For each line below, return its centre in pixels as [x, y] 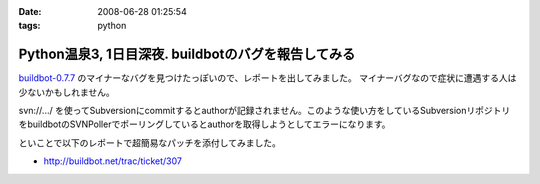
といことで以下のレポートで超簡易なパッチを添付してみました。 [150, 142]
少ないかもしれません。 [66, 92]
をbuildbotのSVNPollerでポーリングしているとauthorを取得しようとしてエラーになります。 [204, 124]
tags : [29, 26]
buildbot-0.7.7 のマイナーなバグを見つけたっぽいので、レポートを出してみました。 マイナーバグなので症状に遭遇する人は [267, 78]
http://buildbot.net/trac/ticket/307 [112, 161]
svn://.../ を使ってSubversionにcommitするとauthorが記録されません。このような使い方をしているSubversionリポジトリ [264, 111]
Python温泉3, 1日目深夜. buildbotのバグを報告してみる [187, 54]
